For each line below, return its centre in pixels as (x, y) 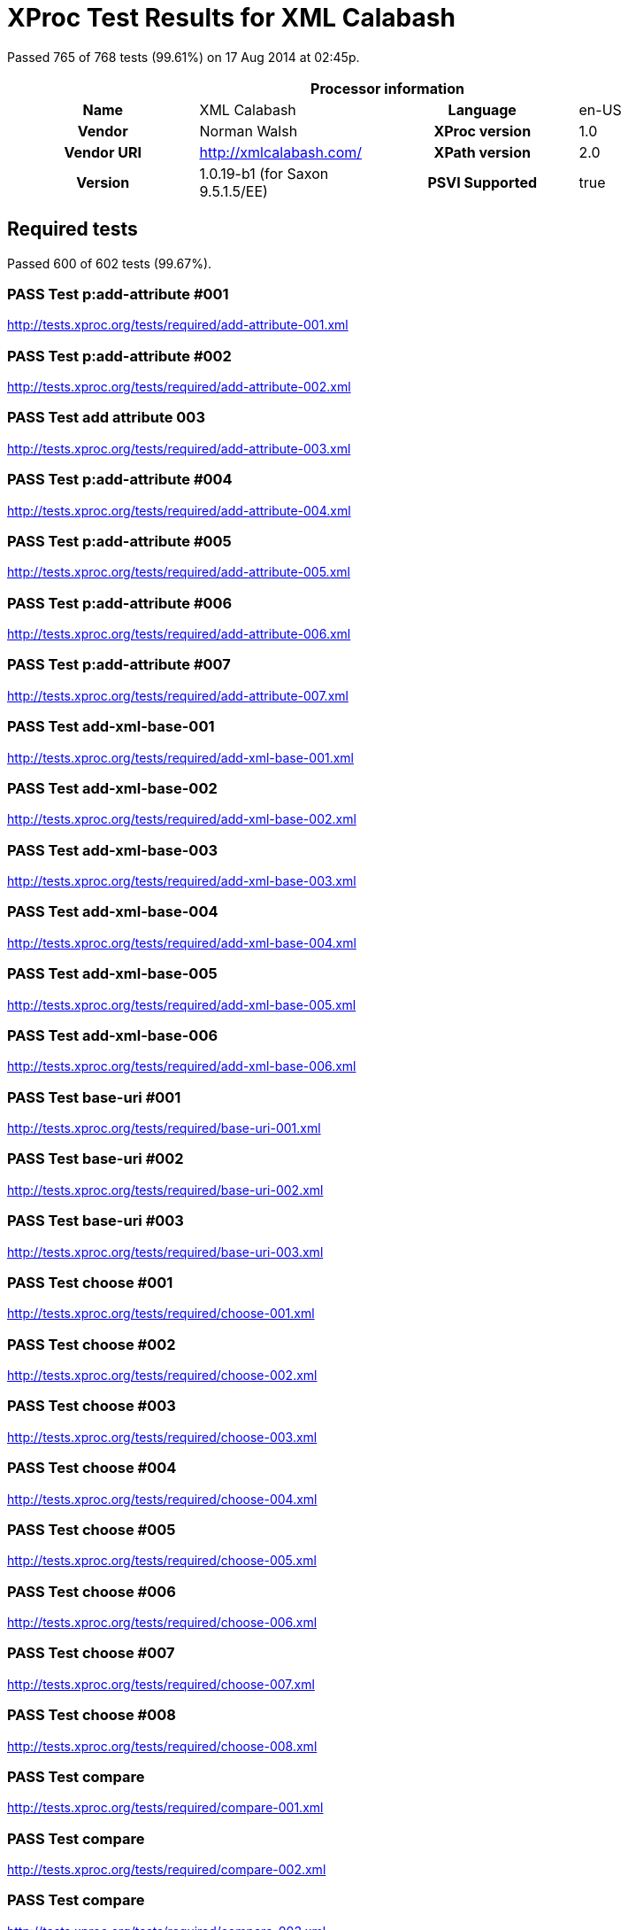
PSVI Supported (482, 182)
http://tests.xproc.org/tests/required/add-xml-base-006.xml (182, 1066)
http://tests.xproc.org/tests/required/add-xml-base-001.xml (180, 757)
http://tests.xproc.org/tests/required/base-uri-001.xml (164, 1128)
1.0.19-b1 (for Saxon (264, 173)
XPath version (482, 152)
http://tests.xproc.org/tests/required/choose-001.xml (161, 1314)
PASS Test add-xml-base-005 (112, 974)
